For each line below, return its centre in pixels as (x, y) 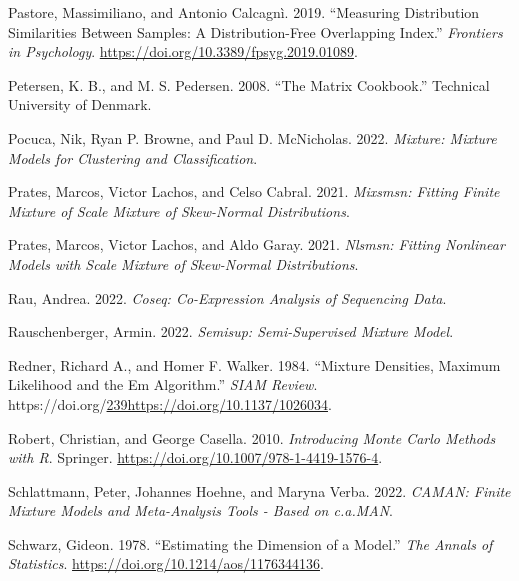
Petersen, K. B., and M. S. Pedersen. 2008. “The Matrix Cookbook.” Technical (249, 84)
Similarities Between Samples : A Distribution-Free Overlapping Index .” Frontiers (255, 31)
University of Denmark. (80, 104)
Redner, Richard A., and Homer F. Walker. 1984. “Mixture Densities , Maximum (254, 364)
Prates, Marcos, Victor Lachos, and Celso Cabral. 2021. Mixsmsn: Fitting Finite (254, 191)
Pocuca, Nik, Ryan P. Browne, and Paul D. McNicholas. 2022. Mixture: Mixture (252, 137)
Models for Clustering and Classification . (133, 157)
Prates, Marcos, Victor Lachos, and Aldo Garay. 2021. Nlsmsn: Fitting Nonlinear (256, 244)
